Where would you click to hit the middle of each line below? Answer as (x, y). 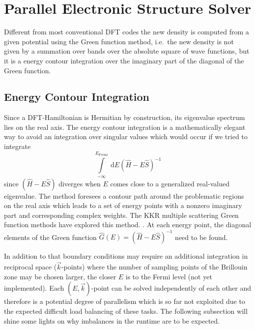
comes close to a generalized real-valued (170, 183)
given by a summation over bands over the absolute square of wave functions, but (127, 51)
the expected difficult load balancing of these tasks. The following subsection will (126, 311)
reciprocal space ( (30, 267)
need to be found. (201, 237)
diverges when (80, 183)
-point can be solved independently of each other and (171, 288)
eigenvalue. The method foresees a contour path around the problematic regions (124, 195)
